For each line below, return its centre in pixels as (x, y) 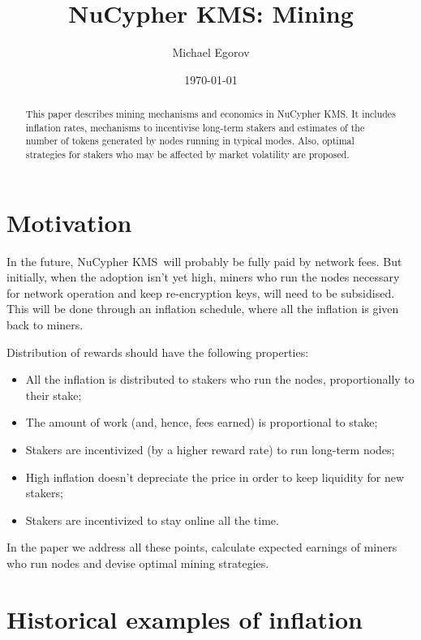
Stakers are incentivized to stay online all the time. (152, 520)
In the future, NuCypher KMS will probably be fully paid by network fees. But (204, 261)
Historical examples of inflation (185, 619)
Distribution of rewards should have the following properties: (158, 352)
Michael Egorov (211, 52)
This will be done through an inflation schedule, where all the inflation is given (203, 309)
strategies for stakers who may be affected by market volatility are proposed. (187, 155)
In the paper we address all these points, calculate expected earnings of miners (202, 547)
